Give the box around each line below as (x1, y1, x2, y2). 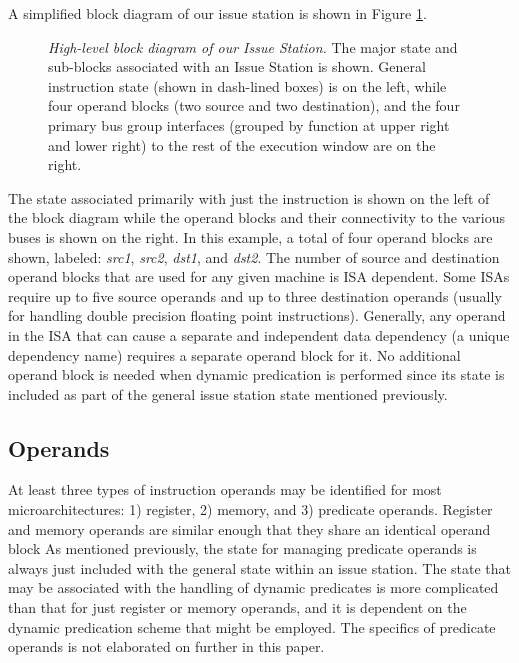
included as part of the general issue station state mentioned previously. (8, 383, 448, 404)
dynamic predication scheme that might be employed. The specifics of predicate (8, 616, 496, 637)
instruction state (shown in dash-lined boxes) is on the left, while (48, 75, 447, 96)
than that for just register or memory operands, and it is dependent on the (8, 597, 467, 618)
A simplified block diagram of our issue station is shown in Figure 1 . (8, 3, 427, 23)
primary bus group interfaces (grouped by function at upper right (48, 114, 450, 135)
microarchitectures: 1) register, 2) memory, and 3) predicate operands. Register (8, 499, 493, 520)
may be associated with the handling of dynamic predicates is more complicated (8, 577, 499, 598)
